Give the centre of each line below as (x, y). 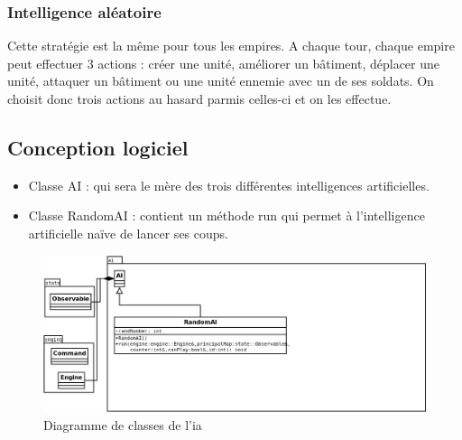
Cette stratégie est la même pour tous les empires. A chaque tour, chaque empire (231, 46)
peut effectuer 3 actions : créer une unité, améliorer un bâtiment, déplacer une (224, 63)
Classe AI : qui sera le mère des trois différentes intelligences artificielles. (229, 185)
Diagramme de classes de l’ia (123, 424)
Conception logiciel (98, 147)
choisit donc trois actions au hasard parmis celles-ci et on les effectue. (199, 98)
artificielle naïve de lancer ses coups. (128, 233)
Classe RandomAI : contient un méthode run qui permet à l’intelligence (226, 215)
